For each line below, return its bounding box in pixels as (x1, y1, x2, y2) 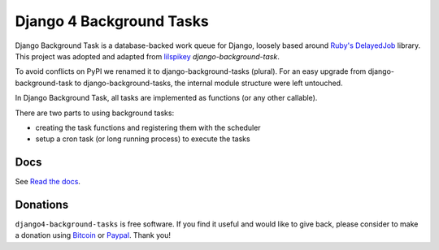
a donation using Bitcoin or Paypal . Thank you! (15, 231, 171, 240)
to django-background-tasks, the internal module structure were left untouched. (74, 78, 343, 88)
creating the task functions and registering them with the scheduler (35, 123, 261, 132)
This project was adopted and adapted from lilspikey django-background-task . (15, 51, 280, 61)
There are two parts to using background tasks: (15, 108, 175, 118)
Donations (15, 198, 69, 211)
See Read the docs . (15, 177, 81, 187)
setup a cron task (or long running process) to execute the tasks (35, 134, 251, 144)
